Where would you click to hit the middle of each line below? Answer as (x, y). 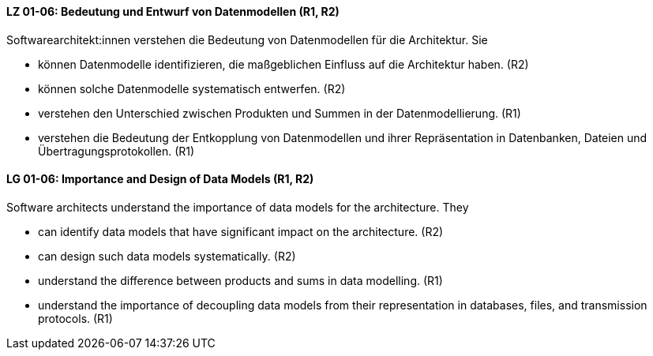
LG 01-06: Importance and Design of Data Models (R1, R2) (160, 179)
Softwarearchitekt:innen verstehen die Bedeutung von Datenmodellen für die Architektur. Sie (247, 39)
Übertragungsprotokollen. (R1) (116, 151)
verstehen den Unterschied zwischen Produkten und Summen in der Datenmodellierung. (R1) (280, 113)
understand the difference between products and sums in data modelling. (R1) (240, 280)
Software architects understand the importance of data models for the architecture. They (238, 207)
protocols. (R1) (75, 318)
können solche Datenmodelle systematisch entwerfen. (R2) (192, 88)
